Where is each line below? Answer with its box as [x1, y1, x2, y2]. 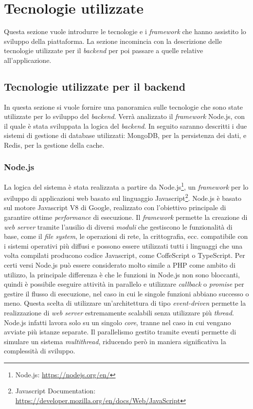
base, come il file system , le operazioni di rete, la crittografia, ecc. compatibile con [4, 231, 248, 241]
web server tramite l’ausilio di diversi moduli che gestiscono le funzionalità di [4, 221, 233, 232]
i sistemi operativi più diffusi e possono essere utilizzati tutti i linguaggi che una [4, 240, 243, 251]
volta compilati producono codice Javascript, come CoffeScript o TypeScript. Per [4, 250, 245, 260]
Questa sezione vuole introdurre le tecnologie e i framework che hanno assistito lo [4, 26, 246, 37]
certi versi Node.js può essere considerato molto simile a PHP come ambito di [4, 259, 235, 270]
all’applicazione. [4, 55, 52, 65]
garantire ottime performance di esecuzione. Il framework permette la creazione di [4, 212, 248, 222]
